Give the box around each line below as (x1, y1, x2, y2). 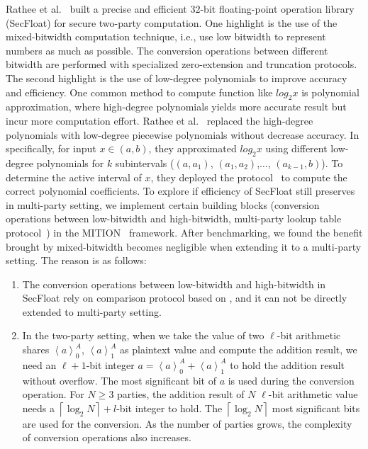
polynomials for (36, 155, 104, 170)
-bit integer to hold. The (116, 400, 223, 415)
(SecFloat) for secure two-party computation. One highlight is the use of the (6, 15, 338, 30)
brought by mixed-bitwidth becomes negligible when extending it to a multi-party (6, 239, 362, 254)
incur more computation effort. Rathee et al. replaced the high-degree (6, 113, 313, 127)
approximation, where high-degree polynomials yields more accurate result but (6, 99, 347, 114)
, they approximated (148, 141, 237, 156)
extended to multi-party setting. (22, 304, 162, 319)
